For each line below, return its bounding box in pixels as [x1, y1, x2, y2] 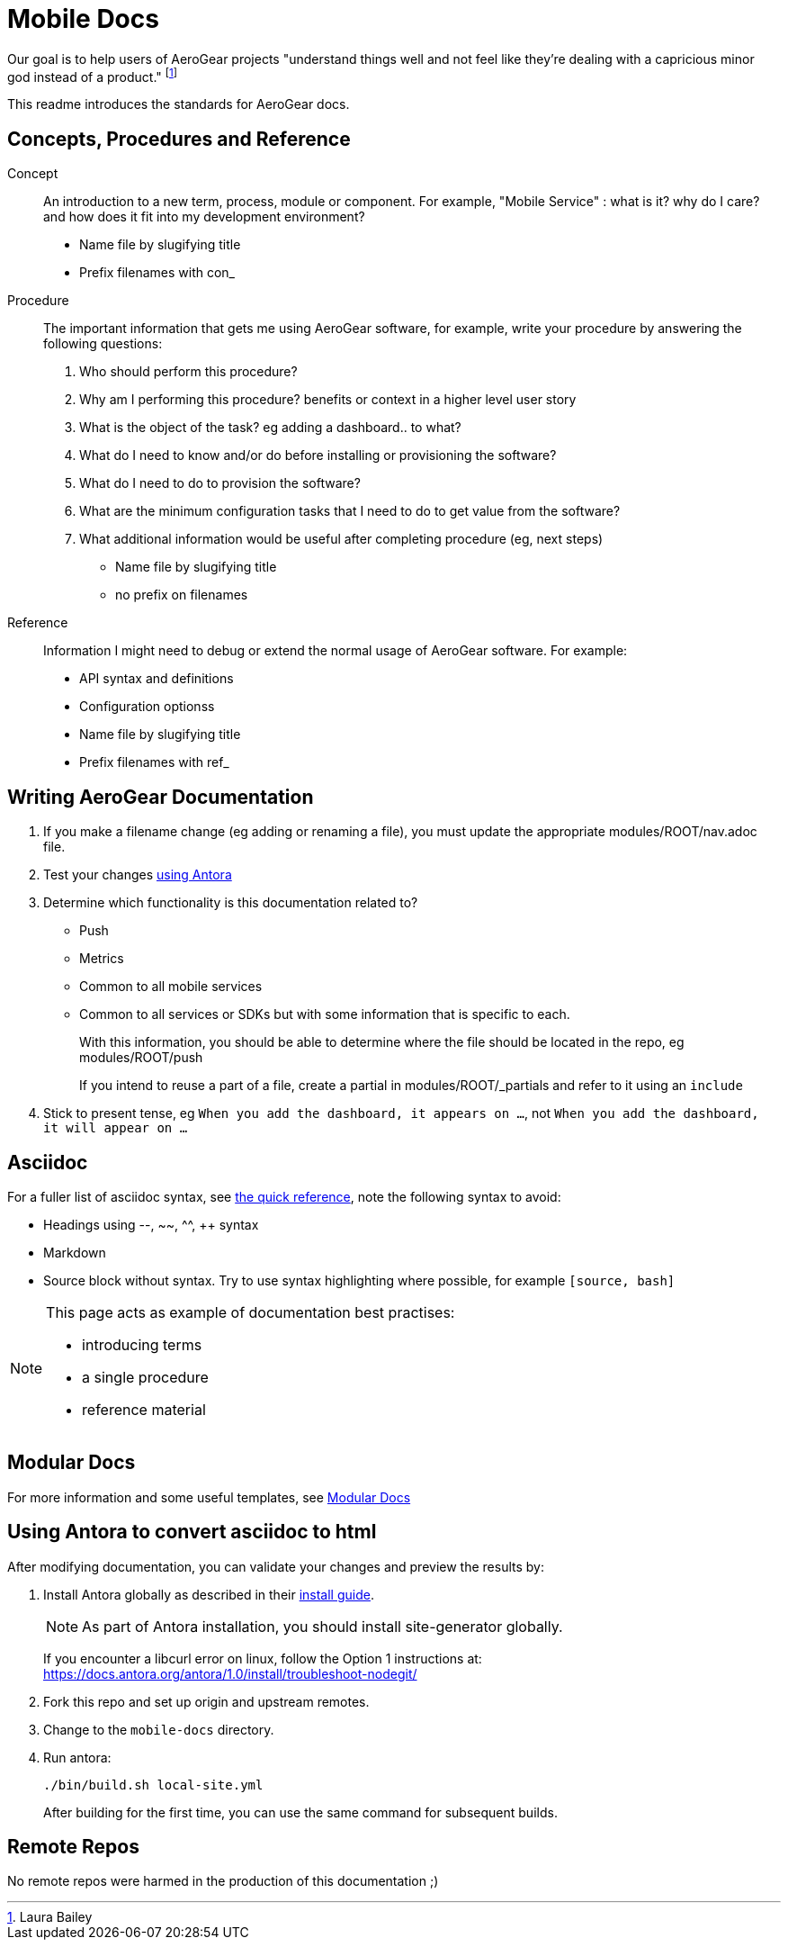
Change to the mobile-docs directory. [43, 1721, 274, 1737]
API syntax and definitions [79, 671, 234, 687]
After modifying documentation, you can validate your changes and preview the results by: [7, 1558, 544, 1574]
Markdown [43, 1244, 106, 1260]
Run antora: [43, 1749, 112, 1765]
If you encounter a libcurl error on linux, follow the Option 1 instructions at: [43, 1650, 482, 1666]
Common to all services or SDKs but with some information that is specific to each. [79, 1006, 570, 1023]
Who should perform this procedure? [79, 364, 298, 380]
